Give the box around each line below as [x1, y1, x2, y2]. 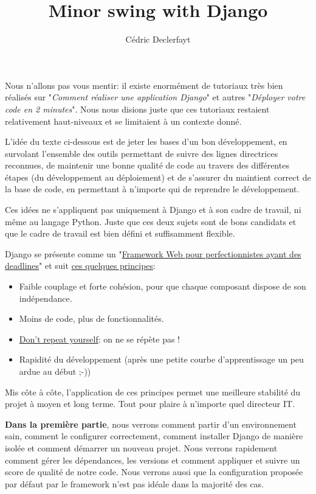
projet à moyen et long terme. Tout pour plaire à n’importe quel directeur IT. [5, 397, 295, 410]
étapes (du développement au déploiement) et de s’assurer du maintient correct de [5, 170, 311, 183]
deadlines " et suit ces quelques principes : [5, 259, 156, 272]
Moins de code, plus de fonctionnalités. [19, 312, 164, 325]
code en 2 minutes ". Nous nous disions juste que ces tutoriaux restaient [5, 102, 270, 115]
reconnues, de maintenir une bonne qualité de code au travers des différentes [5, 159, 289, 172]
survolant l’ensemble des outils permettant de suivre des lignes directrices [5, 147, 278, 159]
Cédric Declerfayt [125, 33, 191, 46]
